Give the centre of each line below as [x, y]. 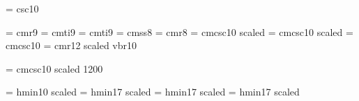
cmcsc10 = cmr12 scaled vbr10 [71, 45]
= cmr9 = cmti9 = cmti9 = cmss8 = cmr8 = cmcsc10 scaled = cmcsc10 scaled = [179, 31]
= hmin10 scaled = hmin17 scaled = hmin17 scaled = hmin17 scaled [153, 92]
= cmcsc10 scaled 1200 [54, 68]
